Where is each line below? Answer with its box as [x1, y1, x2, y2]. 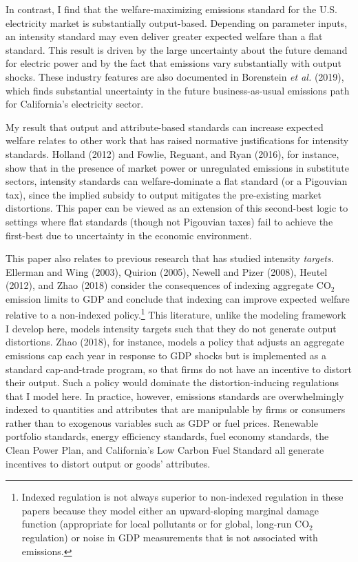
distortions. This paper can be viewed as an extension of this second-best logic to [6, 201, 348, 215]
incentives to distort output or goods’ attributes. [6, 456, 211, 470]
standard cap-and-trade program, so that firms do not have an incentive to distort [6, 361, 352, 376]
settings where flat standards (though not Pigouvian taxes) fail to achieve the [6, 214, 333, 228]
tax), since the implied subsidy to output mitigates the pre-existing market [6, 187, 322, 201]
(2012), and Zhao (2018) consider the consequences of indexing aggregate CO [6, 278, 331, 292]
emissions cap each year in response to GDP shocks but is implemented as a [6, 348, 326, 362]
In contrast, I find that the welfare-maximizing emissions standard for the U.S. [6, 2, 337, 16]
